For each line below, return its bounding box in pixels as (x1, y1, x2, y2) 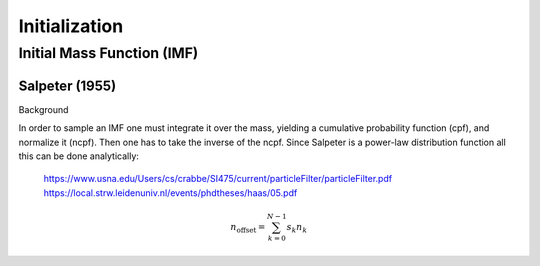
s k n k (286, 221, 308, 235)
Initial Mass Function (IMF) (18, 44, 199, 62)
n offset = (230, 221, 266, 235)
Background (18, 103, 69, 115)
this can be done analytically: (18, 150, 140, 162)
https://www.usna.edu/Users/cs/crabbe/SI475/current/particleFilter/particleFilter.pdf (43, 173, 393, 185)
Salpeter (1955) (18, 77, 117, 94)
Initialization (18, 15, 124, 37)
